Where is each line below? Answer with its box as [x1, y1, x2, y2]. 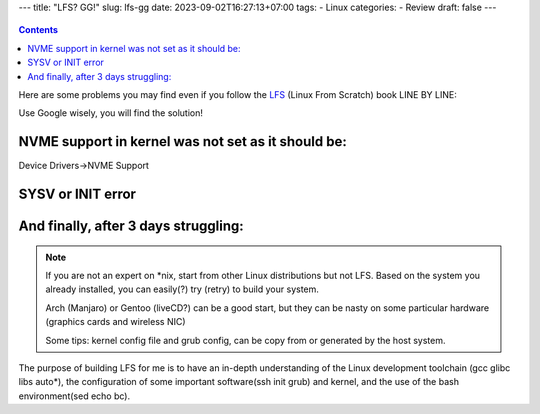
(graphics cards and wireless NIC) [45, 316, 186, 328]
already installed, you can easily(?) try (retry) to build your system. [45, 283, 320, 295]
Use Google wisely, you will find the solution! [18, 107, 204, 119]
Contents [18, 24, 59, 36]
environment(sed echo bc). [18, 390, 130, 402]
